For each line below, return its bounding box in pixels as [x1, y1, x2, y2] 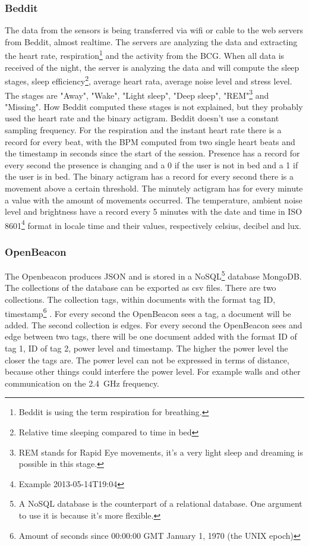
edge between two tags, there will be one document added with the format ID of [5, 330, 297, 343]
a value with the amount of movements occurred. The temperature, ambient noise [5, 193, 302, 206]
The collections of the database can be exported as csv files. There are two [5, 281, 276, 294]
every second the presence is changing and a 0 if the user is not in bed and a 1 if [5, 158, 298, 171]
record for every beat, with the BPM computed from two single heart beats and [5, 135, 295, 148]
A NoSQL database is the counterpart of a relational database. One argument [18, 497, 302, 510]
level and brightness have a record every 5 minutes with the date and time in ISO [5, 205, 302, 218]
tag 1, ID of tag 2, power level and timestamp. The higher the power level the [5, 342, 288, 354]
